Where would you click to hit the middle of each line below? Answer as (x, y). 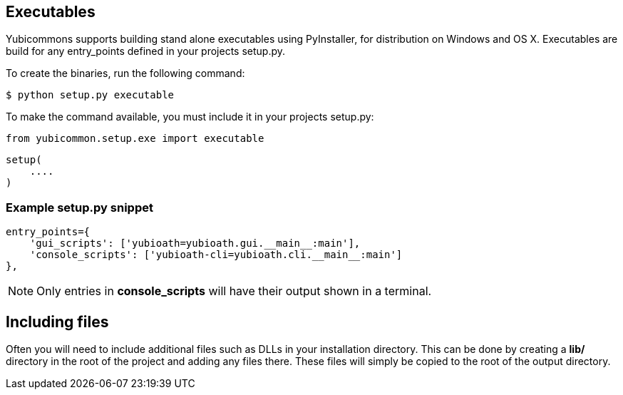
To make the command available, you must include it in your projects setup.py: (190, 117)
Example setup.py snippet (79, 207)
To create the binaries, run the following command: (125, 73)
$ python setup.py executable (90, 95)
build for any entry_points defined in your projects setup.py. (146, 51)
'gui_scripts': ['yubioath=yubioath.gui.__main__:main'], (195, 243)
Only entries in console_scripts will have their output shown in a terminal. (234, 291)
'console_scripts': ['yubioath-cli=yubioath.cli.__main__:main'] (216, 255)
